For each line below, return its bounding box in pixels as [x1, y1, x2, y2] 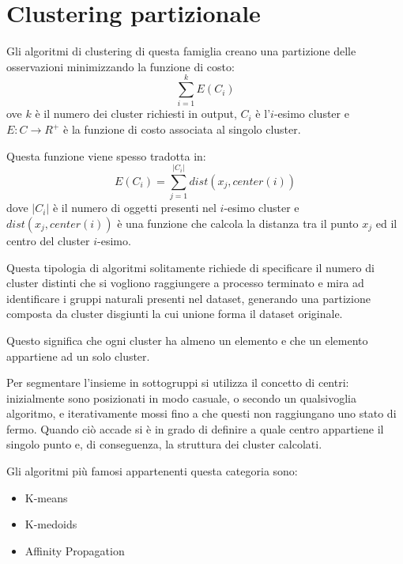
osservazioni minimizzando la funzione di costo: [6, 58, 235, 74]
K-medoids [24, 516, 77, 532]
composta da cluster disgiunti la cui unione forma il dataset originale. [6, 305, 343, 322]
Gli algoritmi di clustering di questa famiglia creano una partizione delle [6, 43, 356, 59]
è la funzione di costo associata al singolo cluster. [63, 121, 301, 138]
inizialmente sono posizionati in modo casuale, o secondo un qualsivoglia [6, 389, 356, 406]
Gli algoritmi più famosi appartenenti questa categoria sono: [6, 463, 298, 479]
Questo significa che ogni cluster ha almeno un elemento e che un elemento [6, 331, 368, 348]
